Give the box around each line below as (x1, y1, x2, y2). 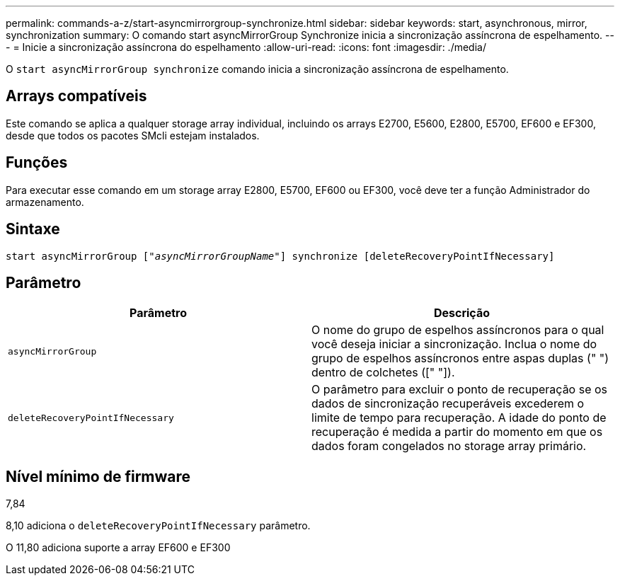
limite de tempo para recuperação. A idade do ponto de (311, 410, 607, 425)
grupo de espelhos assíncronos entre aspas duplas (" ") (311, 351, 609, 366)
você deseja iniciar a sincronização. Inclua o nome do (311, 337, 597, 352)
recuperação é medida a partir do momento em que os (311, 425, 603, 439)
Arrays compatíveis (6, 87, 147, 105)
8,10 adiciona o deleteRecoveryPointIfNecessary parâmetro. (6, 519, 311, 532)
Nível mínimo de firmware (6, 467, 191, 485)
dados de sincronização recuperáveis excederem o (311, 396, 585, 411)
